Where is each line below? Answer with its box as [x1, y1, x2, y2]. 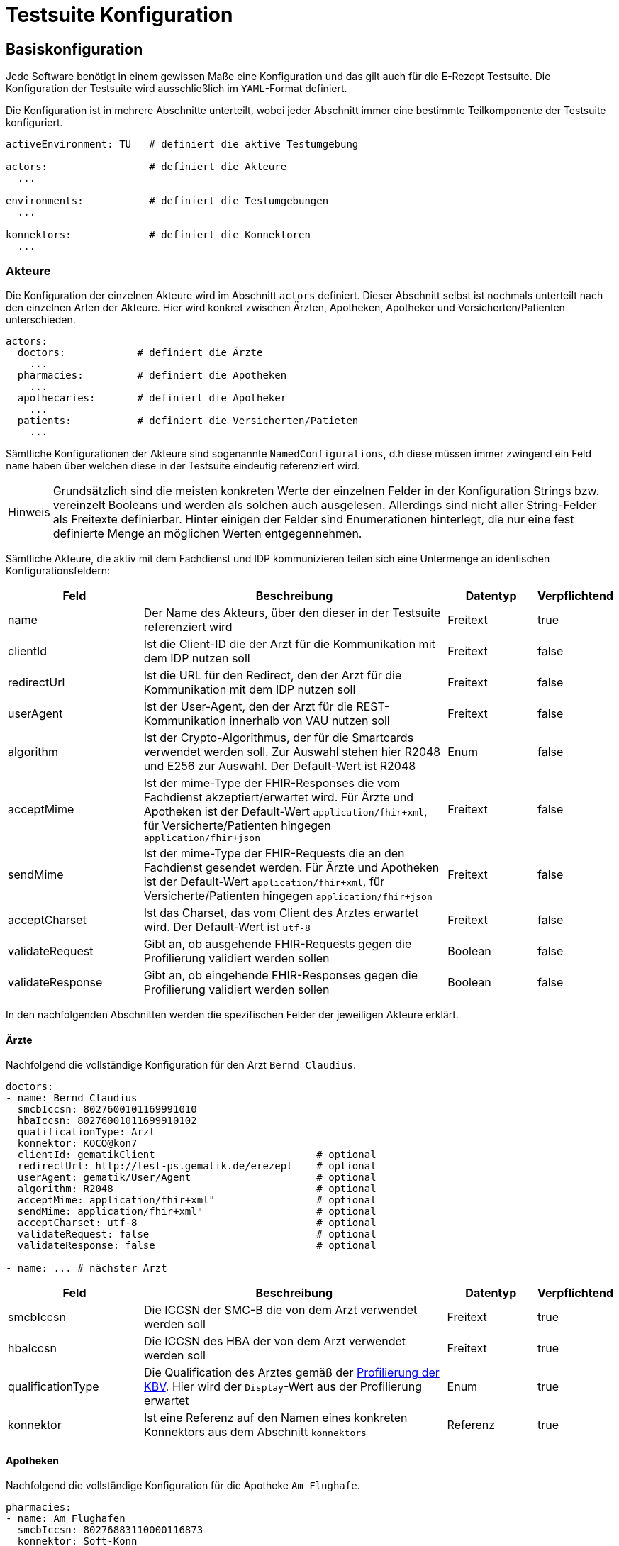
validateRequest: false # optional [17, 1228, 377, 1240]
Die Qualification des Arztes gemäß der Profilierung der [144, 1365, 440, 1380]
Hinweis [8, 504, 50, 519]
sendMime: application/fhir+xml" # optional [17, 1206, 377, 1218]
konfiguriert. [6, 116, 63, 129]
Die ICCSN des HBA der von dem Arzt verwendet [144, 1334, 406, 1349]
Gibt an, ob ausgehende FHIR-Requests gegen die [143, 936, 412, 951]
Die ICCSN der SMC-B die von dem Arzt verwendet [144, 1303, 418, 1318]
